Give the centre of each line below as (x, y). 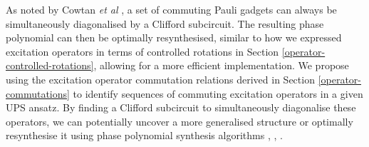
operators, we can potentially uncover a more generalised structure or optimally (180, 121)
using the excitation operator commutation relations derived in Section (160, 79)
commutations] (38, 93)
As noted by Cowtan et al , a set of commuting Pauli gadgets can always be (171, 9)
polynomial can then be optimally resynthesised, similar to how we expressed (174, 37)
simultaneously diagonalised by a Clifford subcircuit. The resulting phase (165, 23)
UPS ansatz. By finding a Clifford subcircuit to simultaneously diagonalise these (181, 107)
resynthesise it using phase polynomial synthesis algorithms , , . (144, 135)
